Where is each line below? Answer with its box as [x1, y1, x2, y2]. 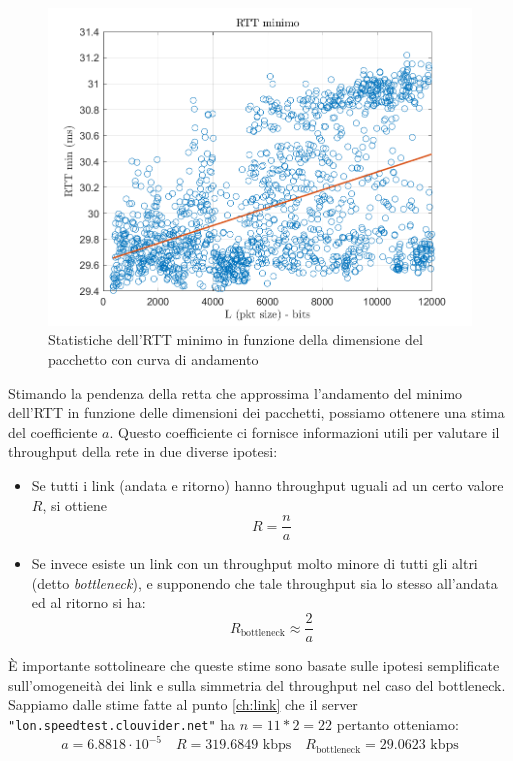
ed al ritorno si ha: [31, 592, 146, 613]
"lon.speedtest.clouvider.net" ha [8, 713, 236, 734]
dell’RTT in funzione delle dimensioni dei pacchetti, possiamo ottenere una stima [8, 402, 505, 423]
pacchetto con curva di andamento [48, 349, 259, 370]
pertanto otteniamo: [336, 713, 459, 734]
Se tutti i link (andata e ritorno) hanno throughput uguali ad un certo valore [31, 475, 504, 496]
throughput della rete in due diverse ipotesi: [8, 441, 278, 462]
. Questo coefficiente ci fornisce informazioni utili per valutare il [109, 421, 500, 442]
